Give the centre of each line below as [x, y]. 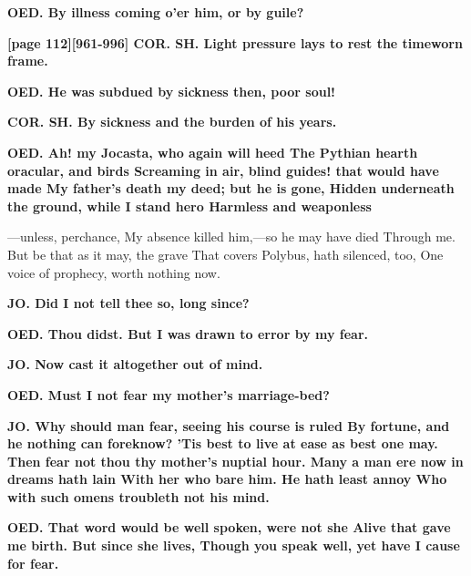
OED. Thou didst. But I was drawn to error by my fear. [188, 333]
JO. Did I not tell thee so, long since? [128, 303]
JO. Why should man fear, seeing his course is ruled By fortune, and [229, 425]
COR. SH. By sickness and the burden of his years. [172, 122]
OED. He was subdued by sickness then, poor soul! [171, 91]
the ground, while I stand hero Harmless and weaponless [189, 206]
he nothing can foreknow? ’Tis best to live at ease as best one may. [223, 443]
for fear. [33, 563]
